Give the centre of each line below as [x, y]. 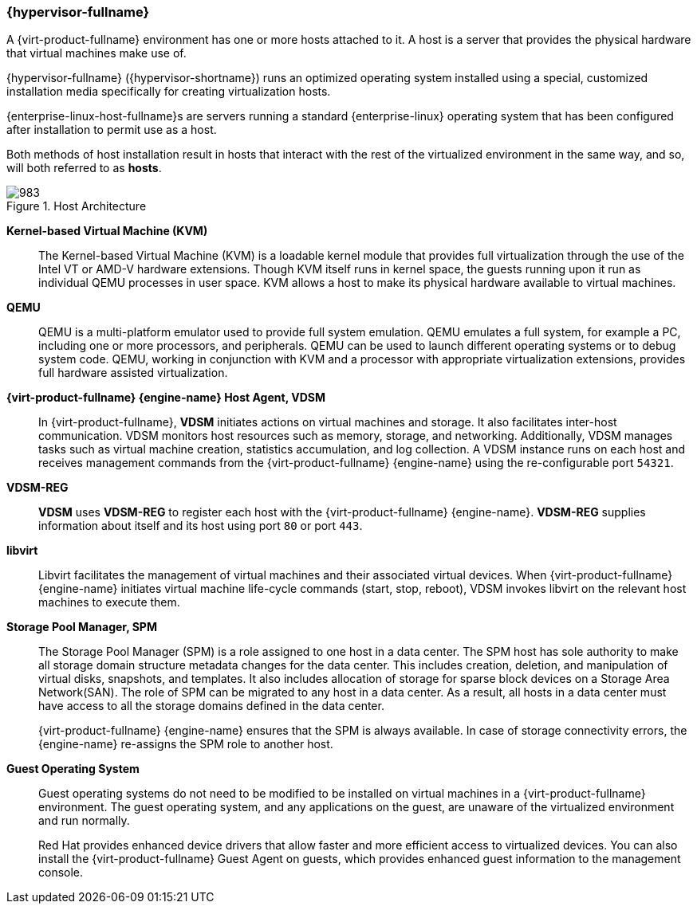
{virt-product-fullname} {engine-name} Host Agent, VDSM [166, 398]
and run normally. [84, 821]
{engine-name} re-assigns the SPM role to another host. [186, 744]
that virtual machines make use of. [96, 53]
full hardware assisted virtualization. [133, 373]
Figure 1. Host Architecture [77, 206]
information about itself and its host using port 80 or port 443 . [201, 526]
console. [61, 873]
